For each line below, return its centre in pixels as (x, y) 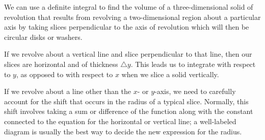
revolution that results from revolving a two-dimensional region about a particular (132, 17)
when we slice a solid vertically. (170, 74)
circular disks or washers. (43, 37)
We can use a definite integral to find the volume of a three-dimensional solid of (129, 7)
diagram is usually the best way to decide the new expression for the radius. (123, 131)
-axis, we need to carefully (195, 91)
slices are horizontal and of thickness (61, 64)
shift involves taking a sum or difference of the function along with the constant (129, 111)
